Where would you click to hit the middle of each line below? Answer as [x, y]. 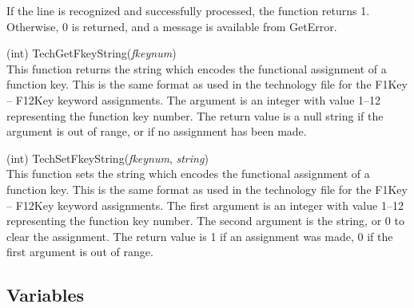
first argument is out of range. [80, 252]
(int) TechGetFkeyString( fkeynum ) [92, 53]
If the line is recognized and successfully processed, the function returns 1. [188, 10]
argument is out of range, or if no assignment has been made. [157, 131]
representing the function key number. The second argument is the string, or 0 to [205, 221]
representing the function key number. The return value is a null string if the [195, 115]
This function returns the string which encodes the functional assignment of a [197, 68]
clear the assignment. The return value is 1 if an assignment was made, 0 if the [200, 236]
